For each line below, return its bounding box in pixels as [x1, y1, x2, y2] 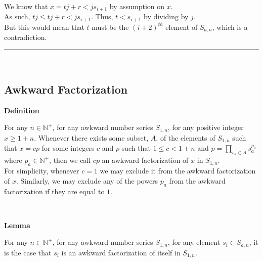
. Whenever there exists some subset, [34, 132, 149, 143]
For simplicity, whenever [4, 165, 79, 176]
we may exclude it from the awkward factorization [100, 165, 256, 176]
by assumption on [109, 1, 165, 11]
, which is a [212, 21, 248, 32]
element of [165, 21, 198, 32]
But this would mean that [4, 21, 84, 32]
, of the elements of [156, 132, 215, 143]
